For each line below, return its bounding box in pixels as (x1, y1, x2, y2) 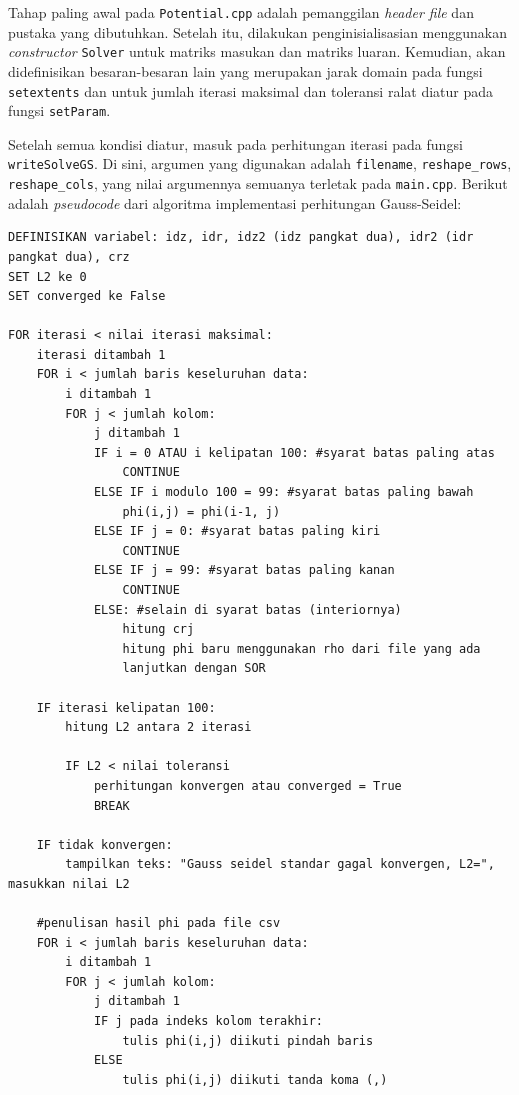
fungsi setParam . (8, 100, 111, 121)
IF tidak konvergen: (36, 837, 173, 852)
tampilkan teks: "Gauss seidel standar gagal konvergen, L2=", (65, 857, 495, 872)
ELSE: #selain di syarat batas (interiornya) (93, 602, 402, 617)
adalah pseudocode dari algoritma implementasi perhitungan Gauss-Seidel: (8, 192, 462, 213)
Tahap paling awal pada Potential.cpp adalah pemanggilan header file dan (8, 2, 474, 22)
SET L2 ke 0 (8, 269, 87, 284)
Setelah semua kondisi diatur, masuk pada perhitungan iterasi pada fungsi (8, 133, 463, 154)
